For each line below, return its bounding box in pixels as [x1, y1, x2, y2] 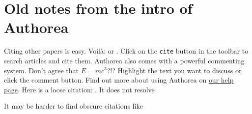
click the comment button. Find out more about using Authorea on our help [4, 75, 234, 85]
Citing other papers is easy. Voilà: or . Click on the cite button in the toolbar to [4, 46, 249, 56]
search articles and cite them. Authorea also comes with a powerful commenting [4, 55, 245, 65]
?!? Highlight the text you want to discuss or [107, 65, 242, 75]
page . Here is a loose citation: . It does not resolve [4, 84, 155, 94]
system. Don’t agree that [4, 65, 79, 75]
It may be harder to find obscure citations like [4, 101, 143, 111]
